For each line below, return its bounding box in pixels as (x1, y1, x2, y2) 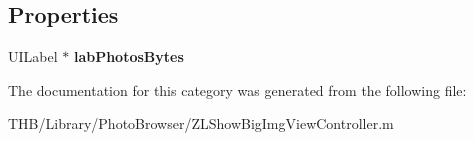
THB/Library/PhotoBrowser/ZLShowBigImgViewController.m (8, 113, 394, 134)
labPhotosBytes (73, 46, 184, 67)
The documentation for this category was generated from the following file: (8, 79, 467, 100)
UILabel (8, 46, 58, 67)
